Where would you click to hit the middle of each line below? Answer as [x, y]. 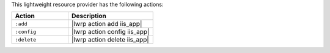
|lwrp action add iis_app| [107, 24]
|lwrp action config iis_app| [110, 32]
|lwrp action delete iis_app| [110, 40]
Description [89, 16]
